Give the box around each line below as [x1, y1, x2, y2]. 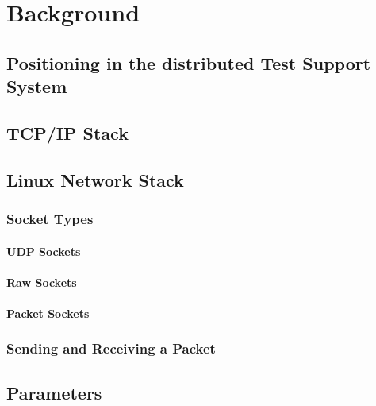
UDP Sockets [6, 242, 81, 259]
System [6, 74, 67, 99]
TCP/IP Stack [6, 120, 129, 145]
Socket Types [6, 209, 94, 229]
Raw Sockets [6, 273, 77, 290]
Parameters [6, 380, 102, 404]
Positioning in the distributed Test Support [6, 50, 371, 75]
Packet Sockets [6, 304, 90, 321]
